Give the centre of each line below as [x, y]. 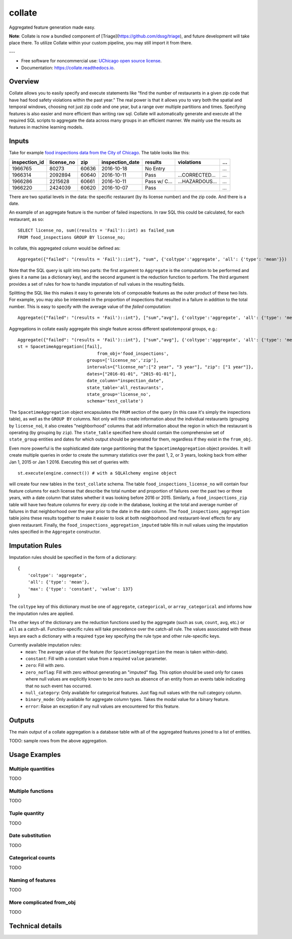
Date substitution [30, 836]
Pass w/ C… [159, 181]
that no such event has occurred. [59, 686]
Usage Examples [35, 755]
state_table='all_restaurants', [125, 387]
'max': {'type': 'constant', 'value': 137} [80, 589]
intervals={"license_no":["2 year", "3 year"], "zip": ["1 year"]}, [170, 367]
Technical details [36, 926]
